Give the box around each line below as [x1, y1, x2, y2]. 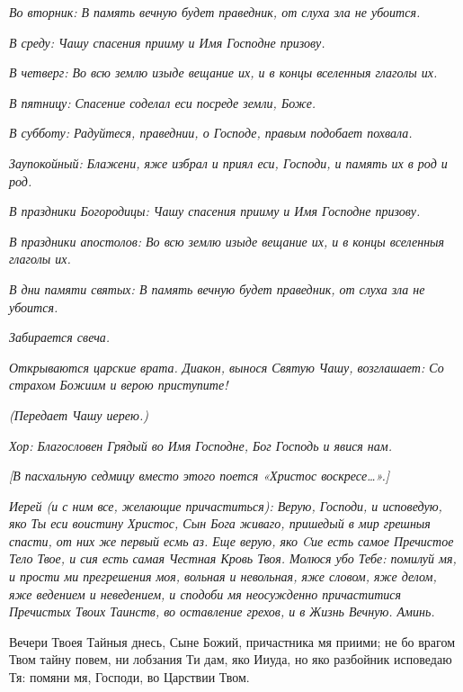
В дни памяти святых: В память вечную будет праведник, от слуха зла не [9, 279, 425, 298]
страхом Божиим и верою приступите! [9, 375, 228, 394]
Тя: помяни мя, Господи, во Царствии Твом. [9, 668, 250, 687]
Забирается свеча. [9, 328, 111, 346]
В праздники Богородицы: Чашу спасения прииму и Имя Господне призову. [9, 202, 421, 220]
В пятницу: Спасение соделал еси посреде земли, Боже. [9, 93, 316, 112]
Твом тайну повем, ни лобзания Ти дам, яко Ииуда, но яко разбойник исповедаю [9, 650, 452, 669]
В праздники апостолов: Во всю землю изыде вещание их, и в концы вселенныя [9, 231, 445, 250]
